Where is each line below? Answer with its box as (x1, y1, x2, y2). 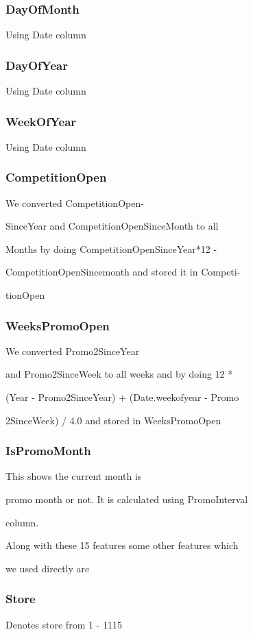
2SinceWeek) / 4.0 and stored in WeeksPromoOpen (5, 413, 221, 427)
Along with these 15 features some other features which (5, 538, 239, 552)
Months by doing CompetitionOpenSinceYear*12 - (5, 241, 217, 256)
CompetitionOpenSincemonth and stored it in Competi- (5, 265, 241, 279)
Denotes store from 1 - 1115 (5, 617, 122, 631)
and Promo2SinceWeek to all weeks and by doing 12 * (5, 367, 233, 381)
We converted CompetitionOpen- (5, 195, 144, 210)
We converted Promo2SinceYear (5, 343, 140, 358)
